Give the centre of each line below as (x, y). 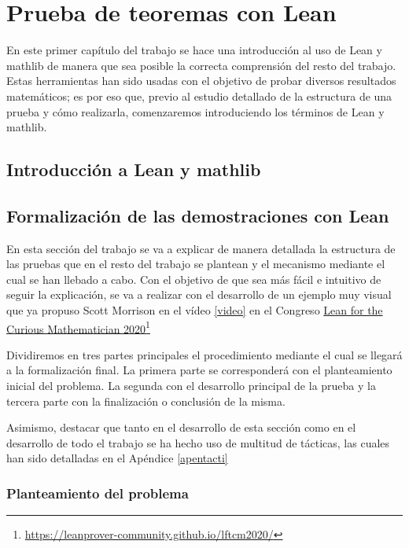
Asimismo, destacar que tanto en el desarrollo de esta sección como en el (181, 427)
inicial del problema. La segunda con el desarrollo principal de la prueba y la (191, 386)
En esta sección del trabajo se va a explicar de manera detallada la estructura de (201, 248)
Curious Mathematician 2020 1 (78, 327)
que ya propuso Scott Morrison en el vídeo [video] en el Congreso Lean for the (195, 310)
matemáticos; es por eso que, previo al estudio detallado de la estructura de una (199, 96)
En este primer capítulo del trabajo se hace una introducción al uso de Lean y (194, 50)
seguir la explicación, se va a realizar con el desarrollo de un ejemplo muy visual (199, 294)
